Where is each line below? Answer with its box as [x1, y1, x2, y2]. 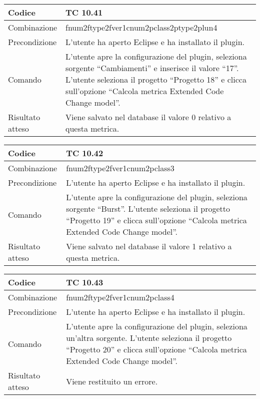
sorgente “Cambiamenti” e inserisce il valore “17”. [65, 62, 239, 74]
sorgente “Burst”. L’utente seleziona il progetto [66, 203, 230, 214]
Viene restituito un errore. [66, 375, 158, 387]
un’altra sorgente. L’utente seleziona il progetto [66, 332, 232, 343]
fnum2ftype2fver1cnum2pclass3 [66, 162, 174, 174]
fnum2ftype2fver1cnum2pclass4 [66, 291, 174, 303]
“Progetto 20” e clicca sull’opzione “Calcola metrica [66, 343, 247, 355]
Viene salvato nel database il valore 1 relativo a [66, 240, 232, 252]
